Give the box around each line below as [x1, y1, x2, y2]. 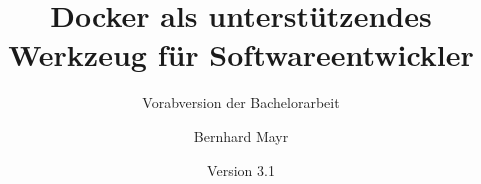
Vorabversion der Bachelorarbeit [142, 92, 340, 113]
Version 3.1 [207, 159, 275, 180]
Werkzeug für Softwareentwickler [8, 34, 474, 75]
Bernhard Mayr [193, 125, 289, 146]
